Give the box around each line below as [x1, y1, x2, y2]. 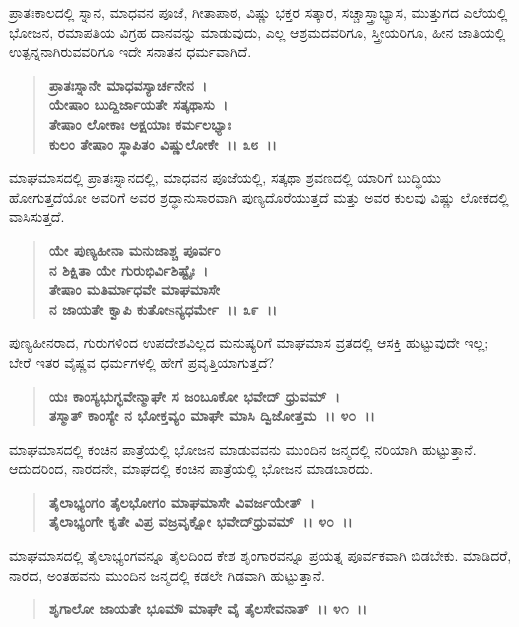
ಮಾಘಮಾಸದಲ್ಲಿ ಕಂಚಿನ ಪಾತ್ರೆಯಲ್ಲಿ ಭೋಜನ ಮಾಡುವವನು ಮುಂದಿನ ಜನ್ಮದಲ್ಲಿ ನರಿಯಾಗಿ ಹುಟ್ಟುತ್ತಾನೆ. [9, 438, 477, 459]
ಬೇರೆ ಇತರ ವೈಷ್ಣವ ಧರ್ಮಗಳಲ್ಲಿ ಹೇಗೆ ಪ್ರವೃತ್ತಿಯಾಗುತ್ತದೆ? [9, 351, 275, 372]
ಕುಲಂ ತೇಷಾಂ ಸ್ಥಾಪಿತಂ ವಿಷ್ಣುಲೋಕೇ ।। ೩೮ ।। [48, 133, 277, 154]
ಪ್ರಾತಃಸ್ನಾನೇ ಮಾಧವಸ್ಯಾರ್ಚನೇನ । [48, 74, 208, 95]
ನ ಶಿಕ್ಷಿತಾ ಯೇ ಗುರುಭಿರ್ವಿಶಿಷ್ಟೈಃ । [48, 259, 208, 280]
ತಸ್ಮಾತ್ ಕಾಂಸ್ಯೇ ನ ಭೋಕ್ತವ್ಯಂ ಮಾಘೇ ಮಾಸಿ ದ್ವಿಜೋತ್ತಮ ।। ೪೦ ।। [48, 405, 375, 426]
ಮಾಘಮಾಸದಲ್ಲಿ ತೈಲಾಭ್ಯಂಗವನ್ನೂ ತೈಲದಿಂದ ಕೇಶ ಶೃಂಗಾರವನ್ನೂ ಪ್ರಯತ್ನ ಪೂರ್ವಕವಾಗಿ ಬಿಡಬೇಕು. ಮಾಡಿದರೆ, [9, 545, 512, 566]
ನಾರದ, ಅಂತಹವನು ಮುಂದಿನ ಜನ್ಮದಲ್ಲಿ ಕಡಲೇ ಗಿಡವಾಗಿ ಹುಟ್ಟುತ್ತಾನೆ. [9, 564, 325, 585]
